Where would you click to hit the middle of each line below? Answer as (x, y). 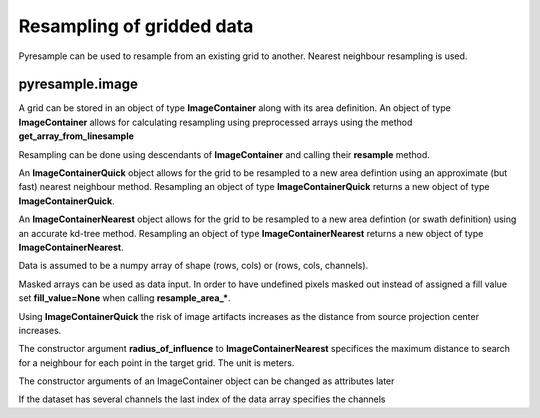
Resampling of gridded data (136, 26)
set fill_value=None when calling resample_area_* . (124, 298)
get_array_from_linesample (76, 136)
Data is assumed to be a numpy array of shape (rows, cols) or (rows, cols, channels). (193, 266)
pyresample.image (78, 84)
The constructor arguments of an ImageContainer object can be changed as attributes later (206, 381)
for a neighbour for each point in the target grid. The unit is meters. (156, 362)
